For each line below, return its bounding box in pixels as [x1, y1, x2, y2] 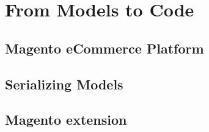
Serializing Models [5, 74, 123, 93]
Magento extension [5, 110, 127, 129]
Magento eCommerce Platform [5, 38, 204, 57]
